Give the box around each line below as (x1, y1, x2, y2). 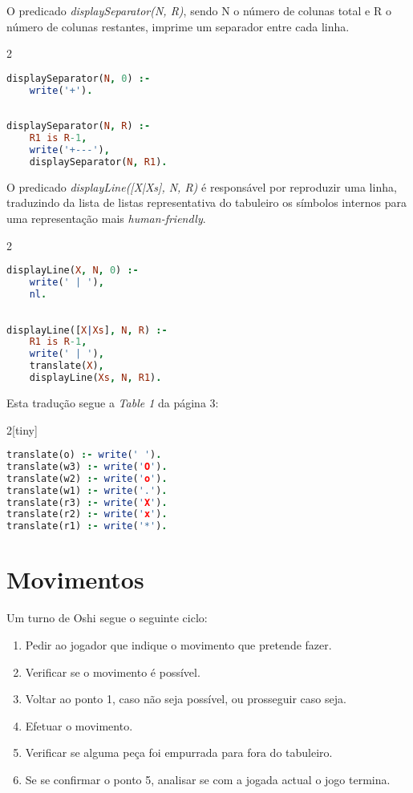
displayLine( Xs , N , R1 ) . (29, 372, 162, 384)
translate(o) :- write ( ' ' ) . (6, 449, 162, 461)
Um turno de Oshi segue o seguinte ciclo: (6, 609, 208, 626)
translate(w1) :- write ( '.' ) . (6, 484, 168, 496)
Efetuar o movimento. (25, 717, 133, 734)
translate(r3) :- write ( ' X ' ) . (6, 496, 168, 508)
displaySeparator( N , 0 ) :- (6, 72, 151, 84)
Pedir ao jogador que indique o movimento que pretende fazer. (25, 636, 332, 653)
